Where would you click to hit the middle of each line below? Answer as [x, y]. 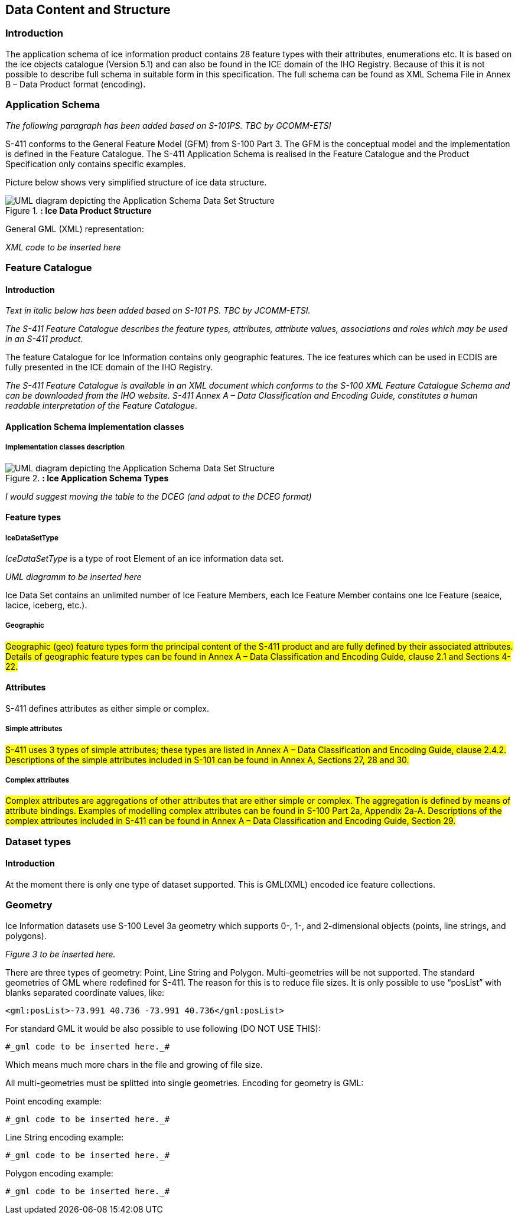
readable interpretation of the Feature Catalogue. [102, 406]
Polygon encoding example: [59, 1173]
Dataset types [38, 841]
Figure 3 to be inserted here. [61, 954]
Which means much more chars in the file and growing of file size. [134, 1064]
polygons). [26, 936]
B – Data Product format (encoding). [76, 84]
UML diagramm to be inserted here [74, 576]
